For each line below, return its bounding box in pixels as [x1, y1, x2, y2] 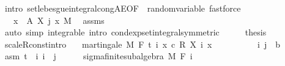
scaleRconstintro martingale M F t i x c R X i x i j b [4, 37, 280, 50]
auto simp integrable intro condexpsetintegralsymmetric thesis [4, 26, 267, 38]
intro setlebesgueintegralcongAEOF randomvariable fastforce [4, 2, 241, 14]
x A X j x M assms [13, 13, 105, 26]
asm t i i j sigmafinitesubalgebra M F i [4, 50, 193, 62]
